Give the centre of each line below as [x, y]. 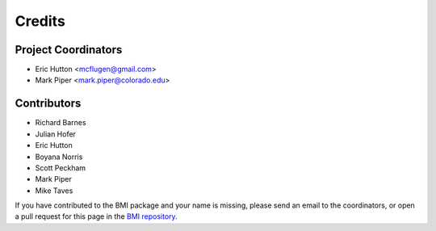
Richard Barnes [61, 123]
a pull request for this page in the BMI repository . [96, 216]
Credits [40, 21]
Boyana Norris [59, 157]
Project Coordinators [69, 50]
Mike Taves [54, 191]
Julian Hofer [56, 134]
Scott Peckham [61, 168]
